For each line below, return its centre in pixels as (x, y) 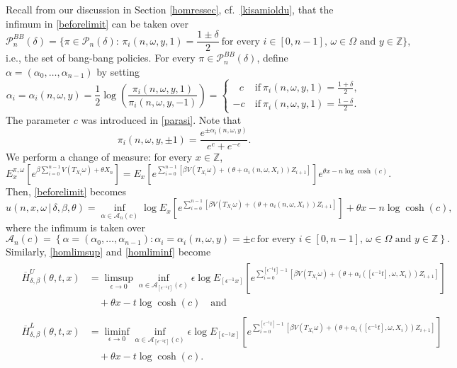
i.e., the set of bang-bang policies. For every (101, 58)
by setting (118, 71)
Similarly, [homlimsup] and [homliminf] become (108, 252)
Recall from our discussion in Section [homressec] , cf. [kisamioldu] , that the (170, 9)
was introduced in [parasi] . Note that (161, 119)
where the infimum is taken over (75, 227)
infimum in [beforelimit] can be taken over (97, 23)
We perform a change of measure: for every (99, 157)
